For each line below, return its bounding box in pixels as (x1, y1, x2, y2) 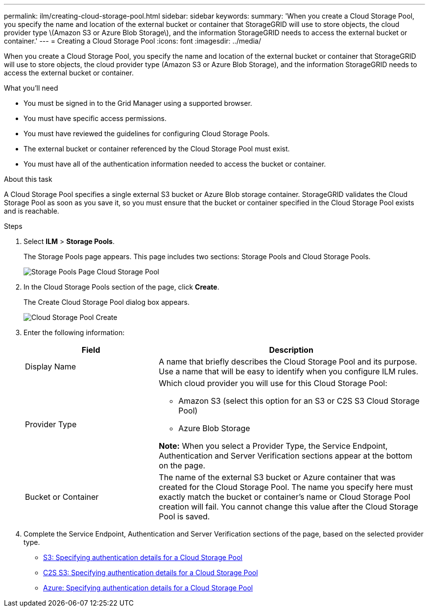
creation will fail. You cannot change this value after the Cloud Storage (159, 502, 418, 512)
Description (269, 345, 313, 355)
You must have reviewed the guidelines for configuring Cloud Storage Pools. (24, 129, 270, 138)
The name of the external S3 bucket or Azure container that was (159, 472, 396, 482)
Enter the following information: (24, 328, 125, 337)
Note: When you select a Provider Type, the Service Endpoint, (159, 441, 388, 451)
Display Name (25, 362, 76, 371)
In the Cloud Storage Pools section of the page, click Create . (24, 283, 219, 291)
